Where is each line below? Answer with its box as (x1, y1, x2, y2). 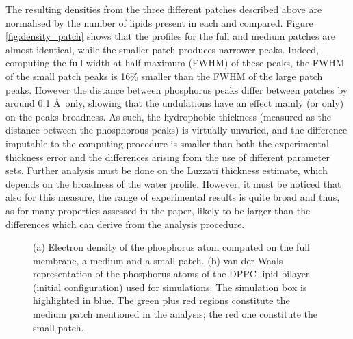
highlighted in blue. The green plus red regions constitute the (33, 293, 290, 307)
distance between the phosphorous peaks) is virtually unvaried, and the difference (5, 123, 348, 137)
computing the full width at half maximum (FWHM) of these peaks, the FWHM (5, 55, 345, 70)
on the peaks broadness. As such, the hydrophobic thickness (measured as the (5, 109, 332, 123)
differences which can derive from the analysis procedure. (5, 216, 245, 231)
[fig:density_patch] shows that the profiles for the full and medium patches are (5, 29, 335, 43)
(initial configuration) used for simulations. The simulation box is (33, 279, 307, 294)
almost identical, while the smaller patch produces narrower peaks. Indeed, (5, 42, 319, 56)
